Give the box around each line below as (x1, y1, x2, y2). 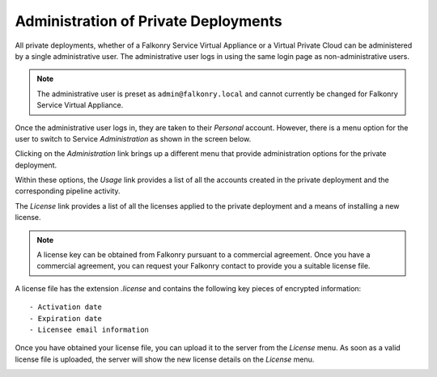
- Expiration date (29, 314, 103, 323)
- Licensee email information (29, 324, 150, 334)
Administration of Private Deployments (15, 12, 282, 30)
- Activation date (29, 303, 103, 311)
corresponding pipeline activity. (15, 186, 121, 196)
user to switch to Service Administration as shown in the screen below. (15, 133, 252, 143)
